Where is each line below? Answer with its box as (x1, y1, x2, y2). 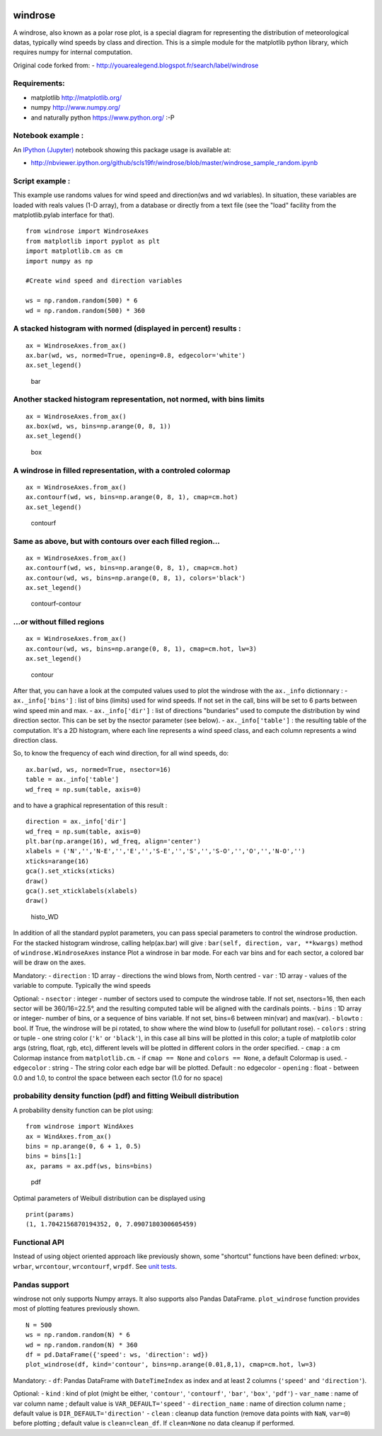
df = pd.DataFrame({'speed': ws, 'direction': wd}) (25, 1350, 209, 1359)
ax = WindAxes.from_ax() (25, 1132, 112, 1140)
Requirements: (13, 79, 65, 89)
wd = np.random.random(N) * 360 (25, 1340, 138, 1349)
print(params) (25, 1210, 74, 1218)
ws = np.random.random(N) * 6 (25, 1331, 131, 1339)
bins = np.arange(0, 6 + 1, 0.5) (25, 1142, 141, 1150)
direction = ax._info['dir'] (25, 818, 127, 826)
